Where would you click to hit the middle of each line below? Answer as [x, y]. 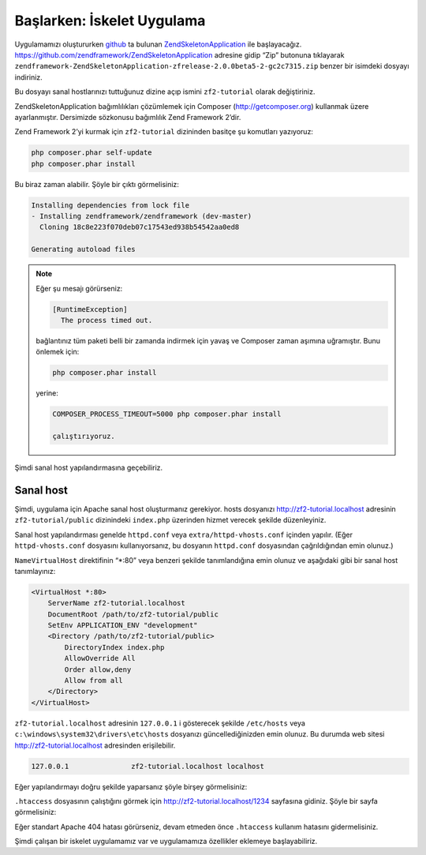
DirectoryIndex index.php [114, 647]
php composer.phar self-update [92, 153]
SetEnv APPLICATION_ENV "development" [123, 625]
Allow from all [94, 680]
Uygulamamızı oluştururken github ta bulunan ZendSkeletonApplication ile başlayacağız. [158, 44]
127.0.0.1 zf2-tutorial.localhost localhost [148, 766]
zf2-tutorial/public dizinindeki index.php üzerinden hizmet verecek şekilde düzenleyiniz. [170, 520]
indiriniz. [28, 77]
